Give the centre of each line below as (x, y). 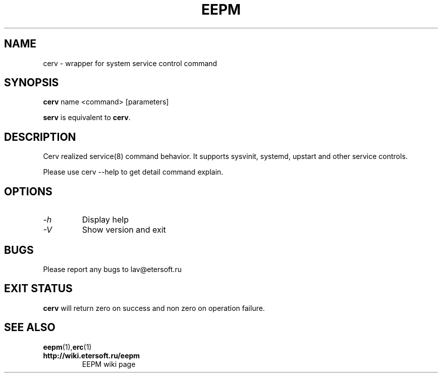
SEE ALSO (30, 328)
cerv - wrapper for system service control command (130, 63)
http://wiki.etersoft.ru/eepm (92, 355)
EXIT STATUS (38, 289)
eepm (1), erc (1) (67, 347)
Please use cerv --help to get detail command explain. (133, 172)
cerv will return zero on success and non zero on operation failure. (154, 308)
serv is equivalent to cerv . (87, 118)
